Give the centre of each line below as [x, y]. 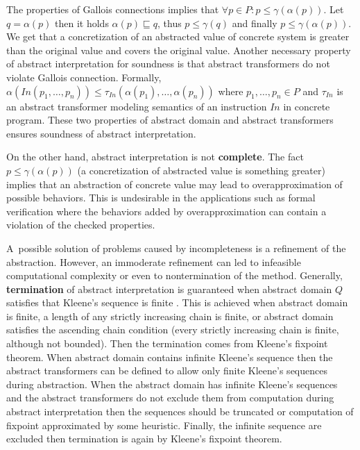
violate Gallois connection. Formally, [84, 77]
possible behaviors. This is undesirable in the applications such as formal [161, 198]
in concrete [307, 106]
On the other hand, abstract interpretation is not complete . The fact [155, 157]
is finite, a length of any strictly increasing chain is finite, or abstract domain [170, 316]
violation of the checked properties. [81, 225]
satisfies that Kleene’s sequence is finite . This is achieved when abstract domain [177, 302]
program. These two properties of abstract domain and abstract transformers [170, 120]
